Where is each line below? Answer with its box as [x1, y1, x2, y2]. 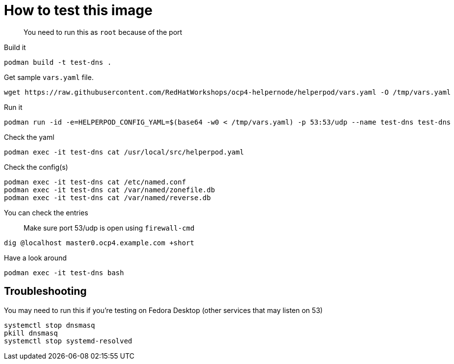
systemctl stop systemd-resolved [4, 337, 133, 345]
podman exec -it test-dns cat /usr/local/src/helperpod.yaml [4, 148, 244, 156]
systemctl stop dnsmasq [4, 321, 95, 329]
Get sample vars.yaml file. [4, 73, 94, 81]
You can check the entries [4, 208, 88, 217]
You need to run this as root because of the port [24, 27, 183, 36]
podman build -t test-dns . [4, 58, 112, 66]
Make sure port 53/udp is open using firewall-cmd [24, 223, 195, 232]
